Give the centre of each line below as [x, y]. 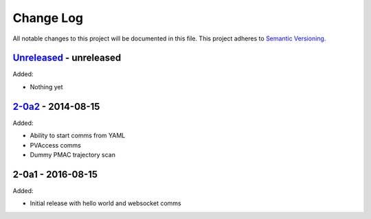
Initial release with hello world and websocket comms [105, 203]
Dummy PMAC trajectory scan [73, 154]
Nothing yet [46, 87]
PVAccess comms [56, 145]
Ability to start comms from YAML [78, 136]
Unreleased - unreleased [67, 58]
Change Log [48, 18]
